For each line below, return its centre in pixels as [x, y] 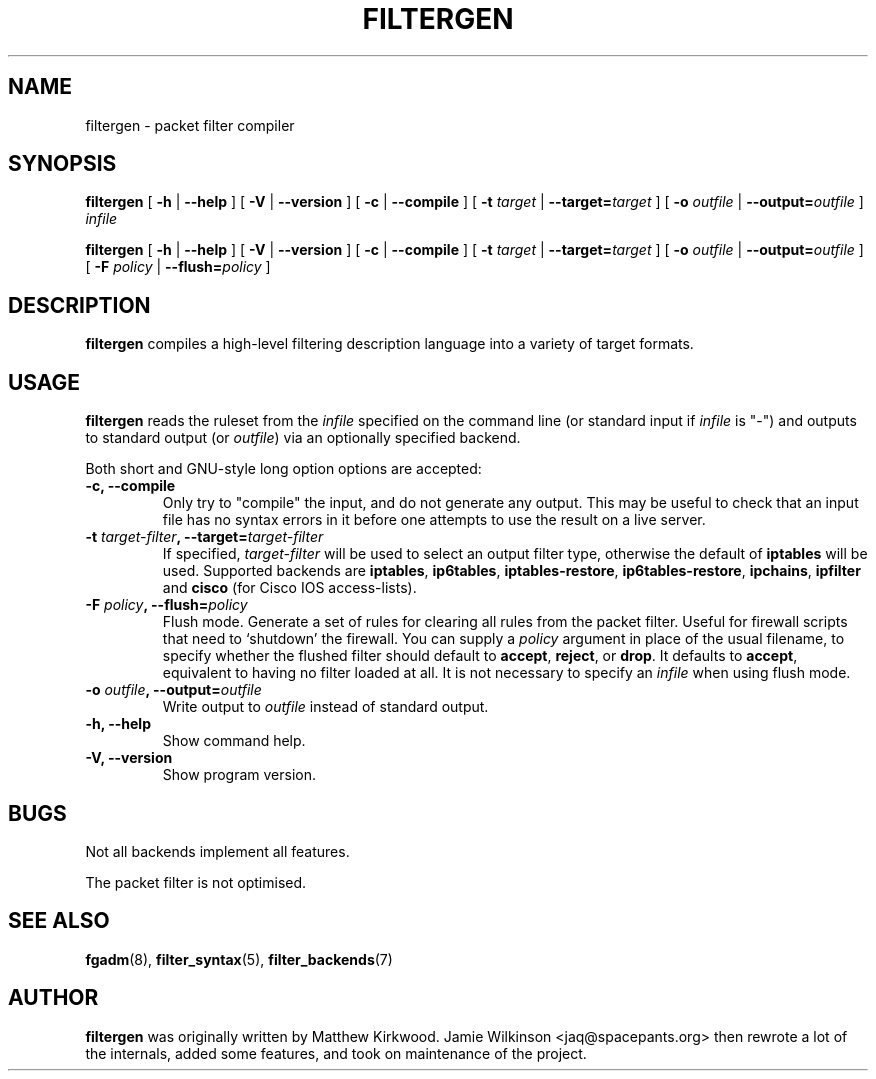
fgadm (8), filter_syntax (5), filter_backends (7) [239, 959]
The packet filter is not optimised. [196, 882]
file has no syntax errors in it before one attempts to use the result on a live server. [434, 520]
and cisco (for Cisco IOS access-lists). [289, 588]
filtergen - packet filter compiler [190, 125]
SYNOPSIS [62, 164]
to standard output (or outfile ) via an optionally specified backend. [303, 438]
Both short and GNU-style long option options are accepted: [283, 469]
